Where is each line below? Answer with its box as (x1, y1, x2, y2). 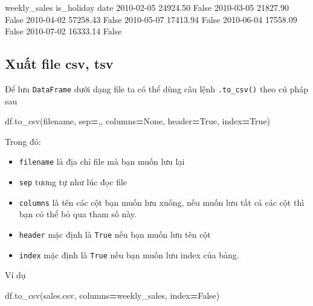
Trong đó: (5, 135, 41, 147)
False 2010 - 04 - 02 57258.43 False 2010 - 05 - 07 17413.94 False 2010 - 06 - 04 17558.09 (5, 13, 297, 25)
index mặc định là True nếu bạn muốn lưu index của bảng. (19, 248, 239, 261)
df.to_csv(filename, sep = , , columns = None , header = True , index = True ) (5, 115, 271, 127)
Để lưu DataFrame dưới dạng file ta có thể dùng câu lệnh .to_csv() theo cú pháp (5, 82, 309, 95)
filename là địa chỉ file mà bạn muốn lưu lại (19, 155, 185, 168)
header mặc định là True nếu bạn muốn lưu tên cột (19, 228, 211, 240)
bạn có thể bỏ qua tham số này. (19, 208, 137, 220)
